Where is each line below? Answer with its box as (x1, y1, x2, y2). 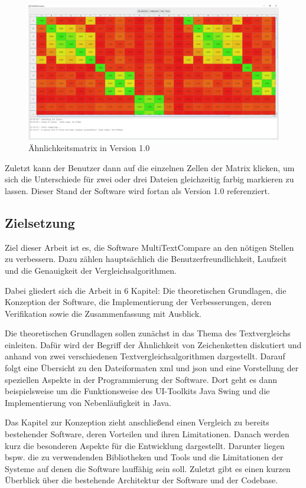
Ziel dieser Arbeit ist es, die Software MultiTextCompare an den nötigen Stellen (5, 241, 294, 253)
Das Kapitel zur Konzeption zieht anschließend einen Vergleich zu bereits (5, 416, 269, 428)
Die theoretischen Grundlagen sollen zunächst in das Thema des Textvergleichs (5, 327, 291, 339)
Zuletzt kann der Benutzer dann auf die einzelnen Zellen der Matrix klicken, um (5, 161, 295, 173)
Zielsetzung (5, 213, 75, 231)
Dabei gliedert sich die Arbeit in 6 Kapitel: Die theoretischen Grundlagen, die (5, 284, 287, 296)
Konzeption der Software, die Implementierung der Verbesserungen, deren (5, 296, 272, 308)
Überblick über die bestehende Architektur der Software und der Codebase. (5, 474, 278, 486)
